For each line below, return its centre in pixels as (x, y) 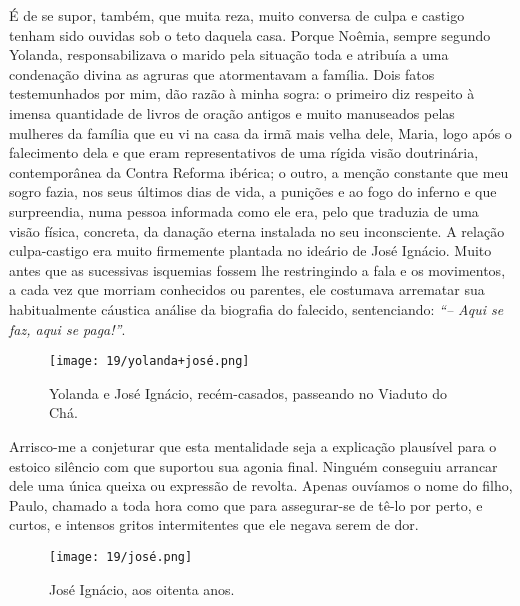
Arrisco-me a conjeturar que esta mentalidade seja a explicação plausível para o (253, 445)
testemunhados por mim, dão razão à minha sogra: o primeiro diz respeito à (242, 93)
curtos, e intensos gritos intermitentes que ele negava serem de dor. (214, 524)
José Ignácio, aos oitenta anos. (142, 588)
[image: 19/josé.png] (121, 556)
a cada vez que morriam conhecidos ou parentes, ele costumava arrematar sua (247, 289)
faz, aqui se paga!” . (67, 328)
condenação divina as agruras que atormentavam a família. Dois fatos (222, 73)
